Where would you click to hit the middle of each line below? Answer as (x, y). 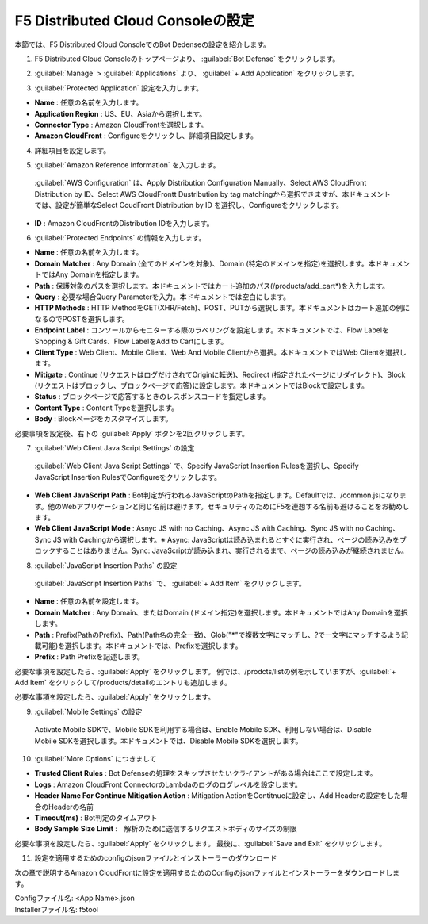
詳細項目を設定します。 (73, 150)
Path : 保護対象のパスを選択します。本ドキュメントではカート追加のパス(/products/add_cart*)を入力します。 (212, 286)
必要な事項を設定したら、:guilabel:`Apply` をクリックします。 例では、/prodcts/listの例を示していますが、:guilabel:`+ (205, 671)
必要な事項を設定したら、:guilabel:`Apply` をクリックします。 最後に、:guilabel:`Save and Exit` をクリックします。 (201, 843)
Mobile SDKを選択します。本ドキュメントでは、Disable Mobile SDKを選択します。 (168, 741)
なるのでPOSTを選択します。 (82, 319)
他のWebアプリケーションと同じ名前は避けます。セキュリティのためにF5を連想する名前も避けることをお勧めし (229, 506)
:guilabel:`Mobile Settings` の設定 (88, 711)
